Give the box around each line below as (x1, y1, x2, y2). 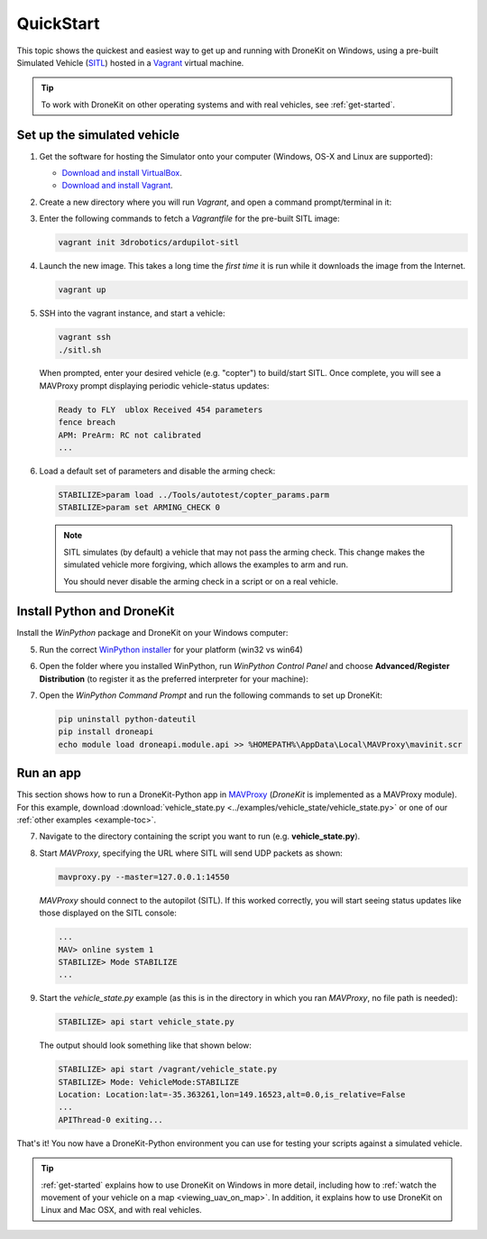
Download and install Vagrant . (61, 180, 173, 191)
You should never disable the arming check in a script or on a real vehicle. (63, 575, 338, 586)
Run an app (16, 766, 81, 781)
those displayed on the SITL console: (39, 907, 178, 919)
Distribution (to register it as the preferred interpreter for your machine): (39, 673, 308, 684)
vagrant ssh (58, 332, 112, 343)
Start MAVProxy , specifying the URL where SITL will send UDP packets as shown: (39, 848, 343, 858)
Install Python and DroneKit (16, 604, 175, 619)
